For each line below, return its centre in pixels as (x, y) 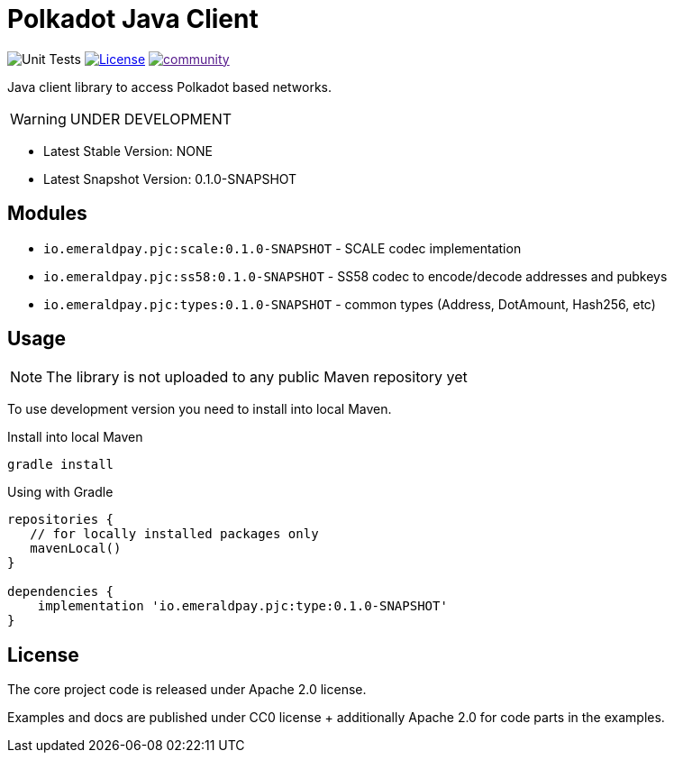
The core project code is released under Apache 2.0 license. (187, 690)
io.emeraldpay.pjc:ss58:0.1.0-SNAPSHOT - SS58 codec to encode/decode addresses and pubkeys (355, 276)
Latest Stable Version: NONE (128, 151)
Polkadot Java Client (133, 19)
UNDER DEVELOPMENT (151, 119)
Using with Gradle (60, 492)
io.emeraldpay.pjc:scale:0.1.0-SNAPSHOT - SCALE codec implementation (282, 248)
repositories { (61, 520)
